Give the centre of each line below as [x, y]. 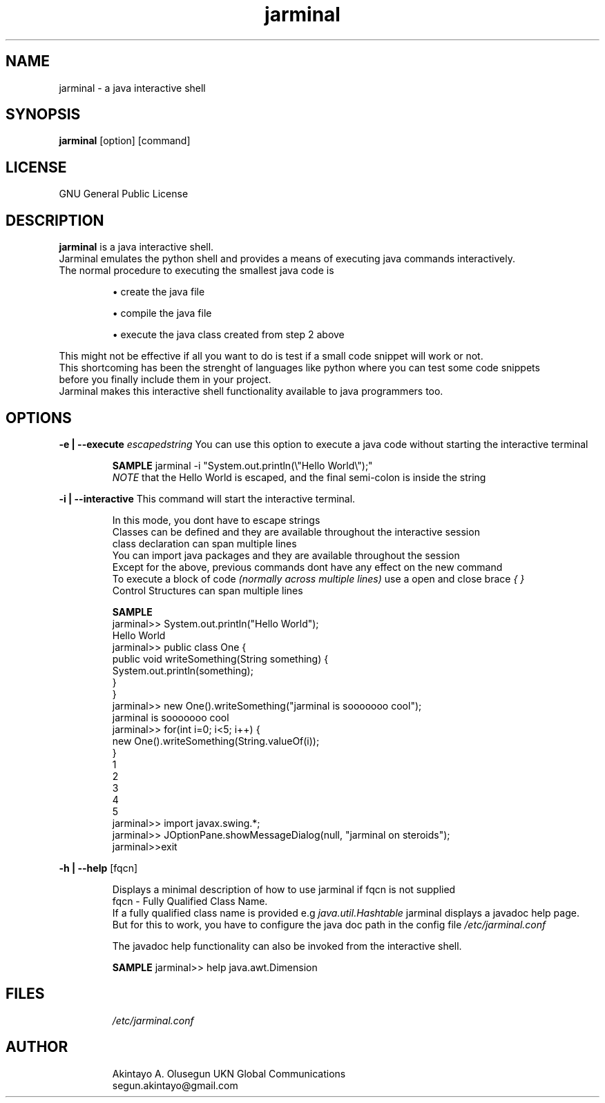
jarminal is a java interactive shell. [136, 247]
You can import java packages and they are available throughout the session [286, 555]
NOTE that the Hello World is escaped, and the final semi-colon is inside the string [299, 477]
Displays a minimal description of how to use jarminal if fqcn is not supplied [284, 889]
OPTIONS [39, 418]
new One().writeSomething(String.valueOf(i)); [216, 741]
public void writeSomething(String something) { [220, 658]
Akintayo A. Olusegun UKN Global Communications [229, 1073]
